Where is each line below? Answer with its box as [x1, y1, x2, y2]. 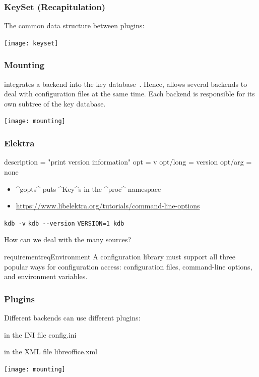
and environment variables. [4, 271, 88, 282]
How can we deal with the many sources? [4, 234, 132, 245]
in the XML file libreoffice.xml [4, 346, 97, 357]
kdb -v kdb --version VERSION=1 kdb [4, 220, 124, 227]
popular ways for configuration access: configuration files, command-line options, [4, 261, 252, 272]
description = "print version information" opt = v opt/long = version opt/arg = [4, 156, 252, 167]
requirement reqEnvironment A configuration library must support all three [4, 251, 235, 261]
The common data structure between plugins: [4, 20, 145, 31]
